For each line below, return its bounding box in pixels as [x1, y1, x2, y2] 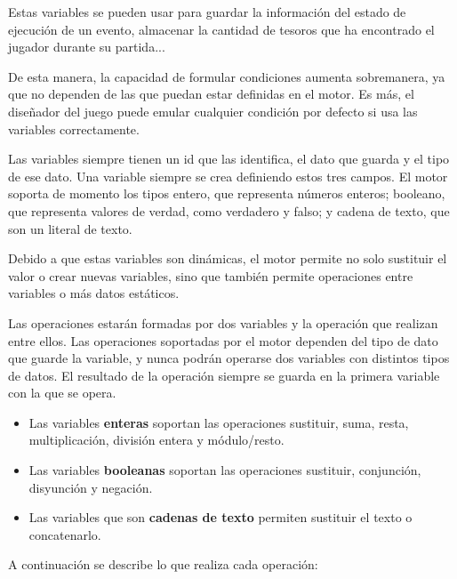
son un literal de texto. [8, 219, 132, 237]
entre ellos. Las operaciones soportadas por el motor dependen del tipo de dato [8, 331, 438, 350]
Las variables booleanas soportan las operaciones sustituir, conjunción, [28, 461, 421, 479]
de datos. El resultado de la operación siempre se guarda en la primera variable [8, 366, 440, 384]
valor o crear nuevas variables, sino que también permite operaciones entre [8, 266, 413, 285]
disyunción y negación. [28, 478, 153, 496]
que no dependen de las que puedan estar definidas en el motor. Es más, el [8, 84, 414, 103]
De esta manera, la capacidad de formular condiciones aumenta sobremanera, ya [8, 67, 445, 85]
